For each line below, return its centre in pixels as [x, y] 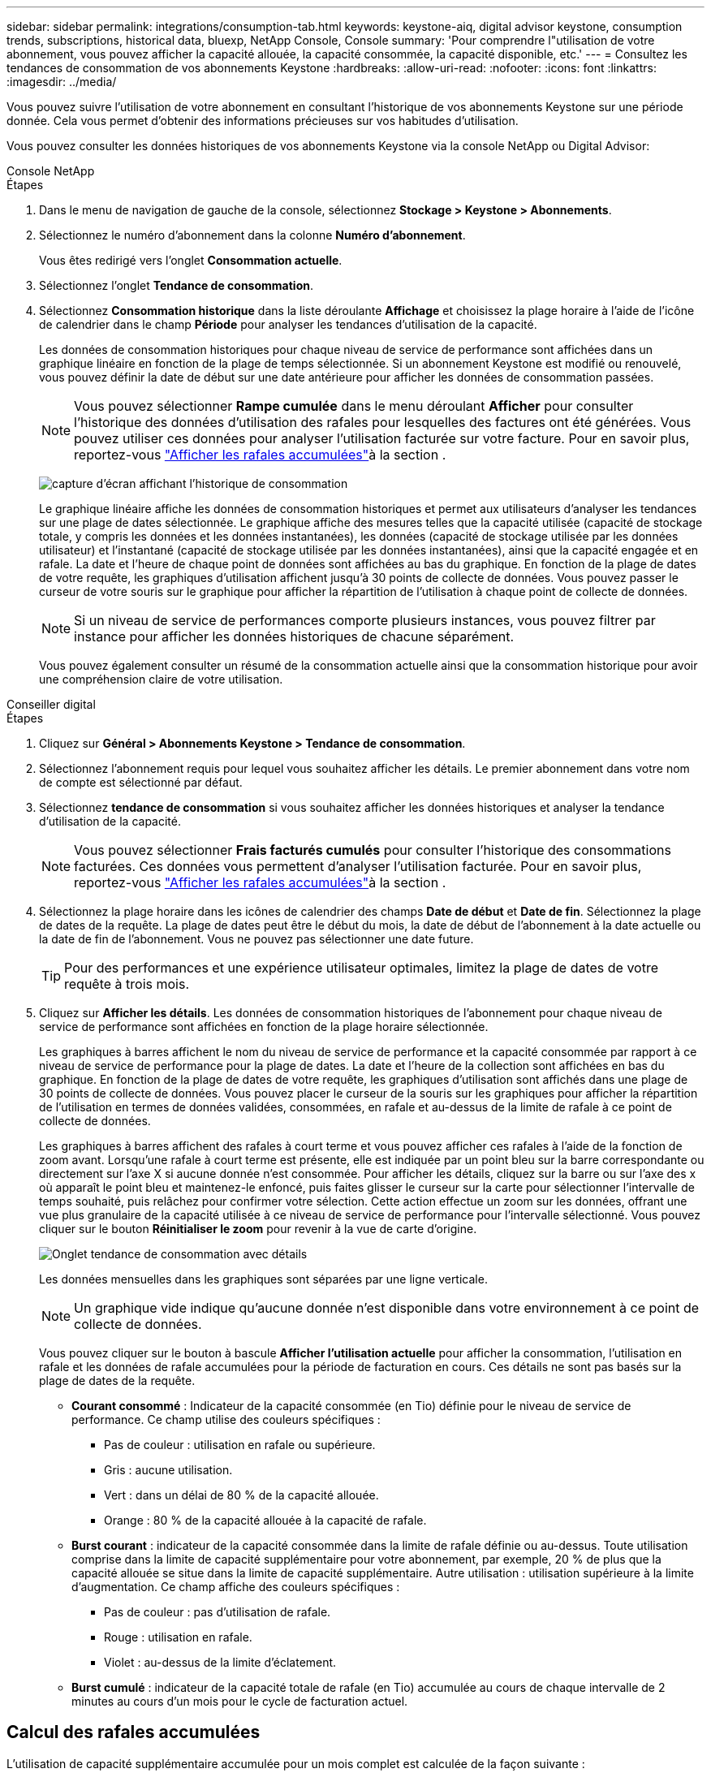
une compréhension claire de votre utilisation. [161, 679]
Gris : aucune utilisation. [168, 1470]
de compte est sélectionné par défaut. [141, 782]
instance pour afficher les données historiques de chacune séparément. [294, 636]
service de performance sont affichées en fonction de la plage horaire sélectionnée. [264, 1027]
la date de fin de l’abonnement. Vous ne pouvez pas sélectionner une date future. [256, 939]
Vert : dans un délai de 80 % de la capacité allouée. [241, 1495]
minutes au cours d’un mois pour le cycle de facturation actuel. [240, 1701]
